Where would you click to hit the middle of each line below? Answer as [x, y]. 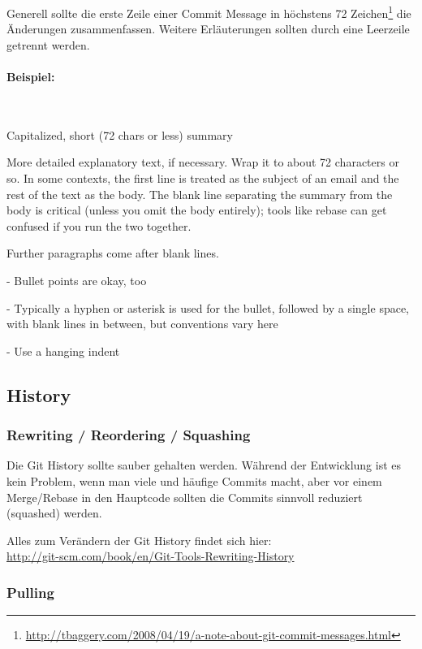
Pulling [30, 592]
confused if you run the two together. [99, 225]
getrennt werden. [48, 44]
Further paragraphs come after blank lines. [113, 253]
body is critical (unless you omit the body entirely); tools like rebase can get [197, 210]
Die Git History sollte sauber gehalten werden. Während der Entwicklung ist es [204, 465]
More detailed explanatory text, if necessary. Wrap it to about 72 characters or [203, 162]
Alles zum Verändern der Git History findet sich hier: [139, 540]
